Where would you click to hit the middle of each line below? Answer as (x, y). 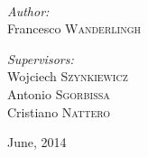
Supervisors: (41, 58)
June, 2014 (37, 142)
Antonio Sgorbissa (59, 93)
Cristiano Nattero (59, 111)
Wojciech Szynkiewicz (68, 76)
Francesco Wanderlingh (74, 28)
